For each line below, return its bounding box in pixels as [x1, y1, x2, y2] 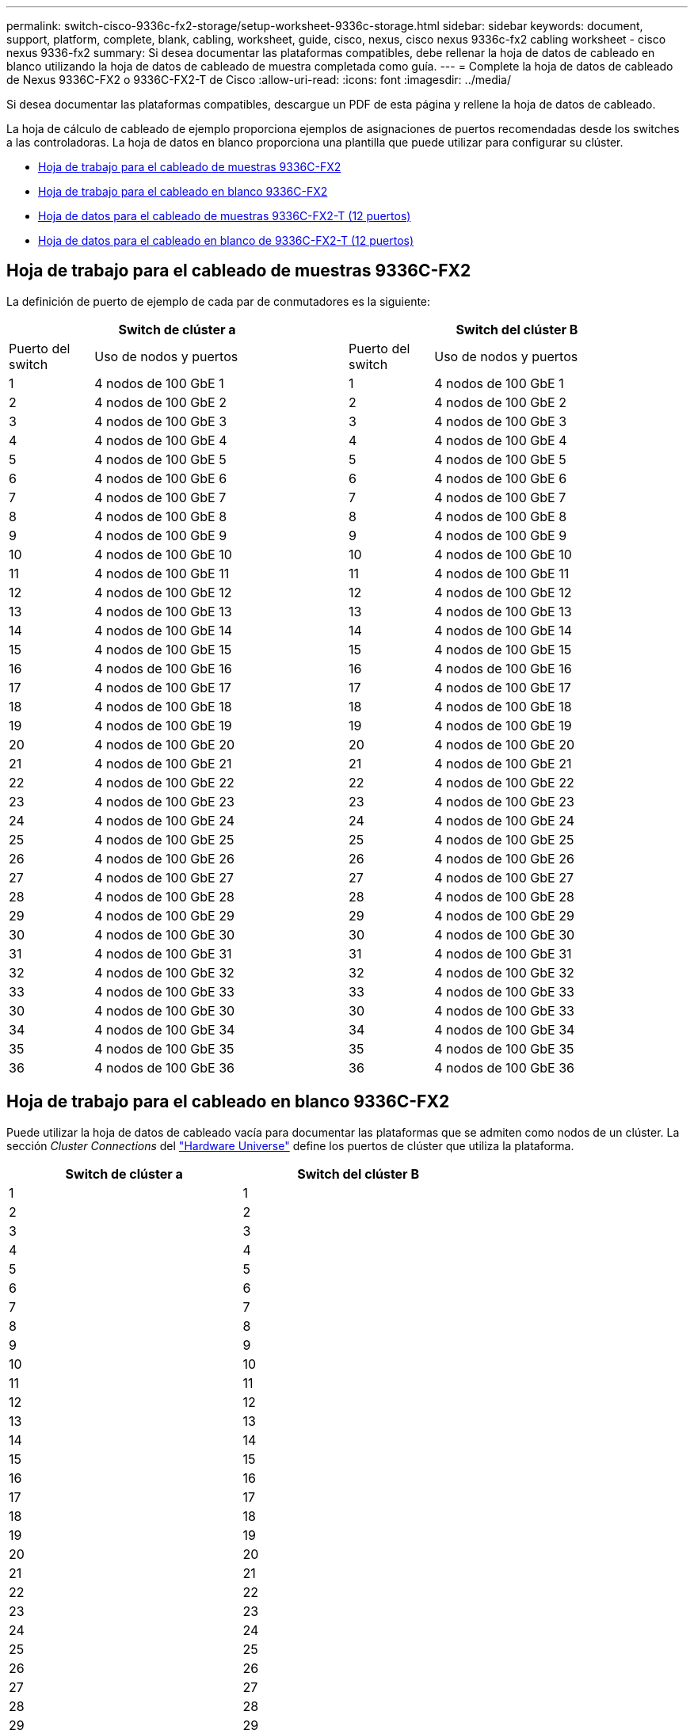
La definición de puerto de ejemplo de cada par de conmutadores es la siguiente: [6, 294, 431, 308]
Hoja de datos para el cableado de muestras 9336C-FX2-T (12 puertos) [38, 209, 411, 223]
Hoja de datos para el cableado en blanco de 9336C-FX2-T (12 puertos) [38, 234, 414, 247]
